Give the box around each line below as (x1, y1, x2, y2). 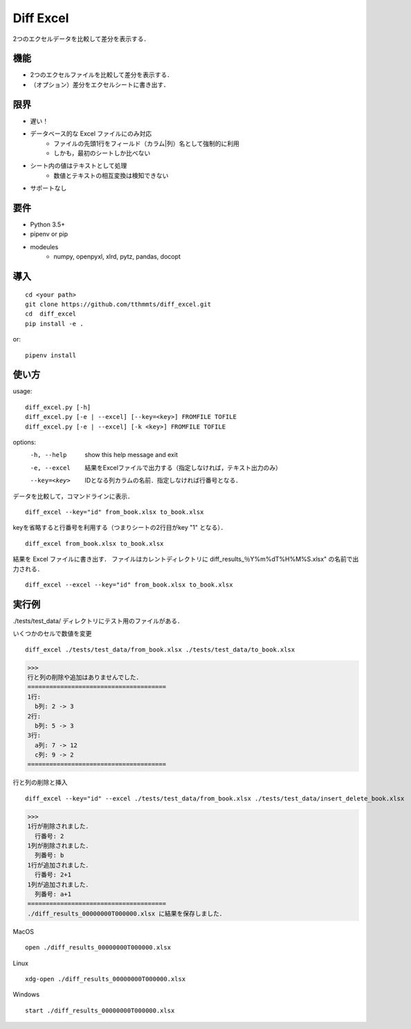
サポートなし (30, 184, 67, 193)
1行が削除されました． (27, 823, 93, 830)
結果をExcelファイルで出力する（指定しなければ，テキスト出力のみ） (84, 463, 282, 472)
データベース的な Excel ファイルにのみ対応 (30, 129, 152, 138)
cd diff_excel (25, 310, 77, 318)
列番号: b (35, 852, 64, 859)
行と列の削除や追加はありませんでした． (27, 673, 143, 681)
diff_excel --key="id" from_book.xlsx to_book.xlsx (25, 508, 204, 516)
